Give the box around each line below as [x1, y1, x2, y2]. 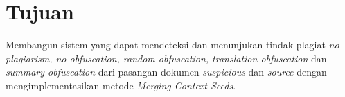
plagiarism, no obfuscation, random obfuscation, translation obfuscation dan [6, 51, 327, 65]
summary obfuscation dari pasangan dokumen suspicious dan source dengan [6, 64, 327, 79]
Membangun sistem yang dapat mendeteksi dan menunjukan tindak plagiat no [6, 37, 339, 52]
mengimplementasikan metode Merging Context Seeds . [6, 78, 236, 92]
